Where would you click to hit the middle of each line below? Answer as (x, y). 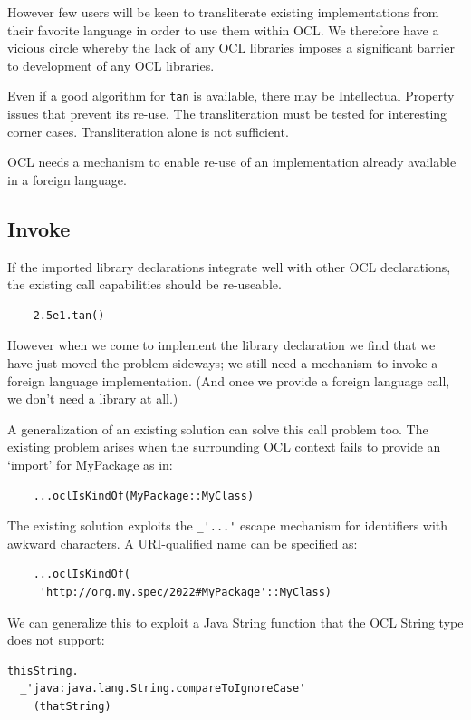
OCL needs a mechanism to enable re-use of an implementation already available (232, 162)
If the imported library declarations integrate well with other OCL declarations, (229, 266)
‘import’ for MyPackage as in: (90, 464)
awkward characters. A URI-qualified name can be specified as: (183, 543)
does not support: (56, 640)
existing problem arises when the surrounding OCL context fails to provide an (224, 447)
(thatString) (72, 706)
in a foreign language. (67, 179)
